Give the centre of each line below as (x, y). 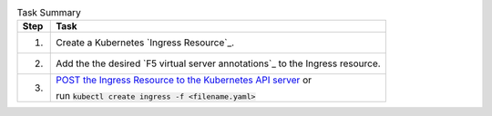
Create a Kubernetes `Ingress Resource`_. (145, 43)
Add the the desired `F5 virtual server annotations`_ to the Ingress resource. (219, 63)
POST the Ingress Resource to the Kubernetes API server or (184, 80)
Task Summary (49, 13)
